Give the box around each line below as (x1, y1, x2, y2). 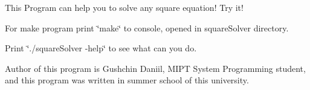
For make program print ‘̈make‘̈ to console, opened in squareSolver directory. (5, 21, 289, 34)
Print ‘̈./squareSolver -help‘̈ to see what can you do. (5, 42, 197, 54)
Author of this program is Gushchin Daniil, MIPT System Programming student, (5, 62, 306, 74)
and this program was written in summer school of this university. (5, 74, 249, 86)
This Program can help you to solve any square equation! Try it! (5, 1, 244, 13)
